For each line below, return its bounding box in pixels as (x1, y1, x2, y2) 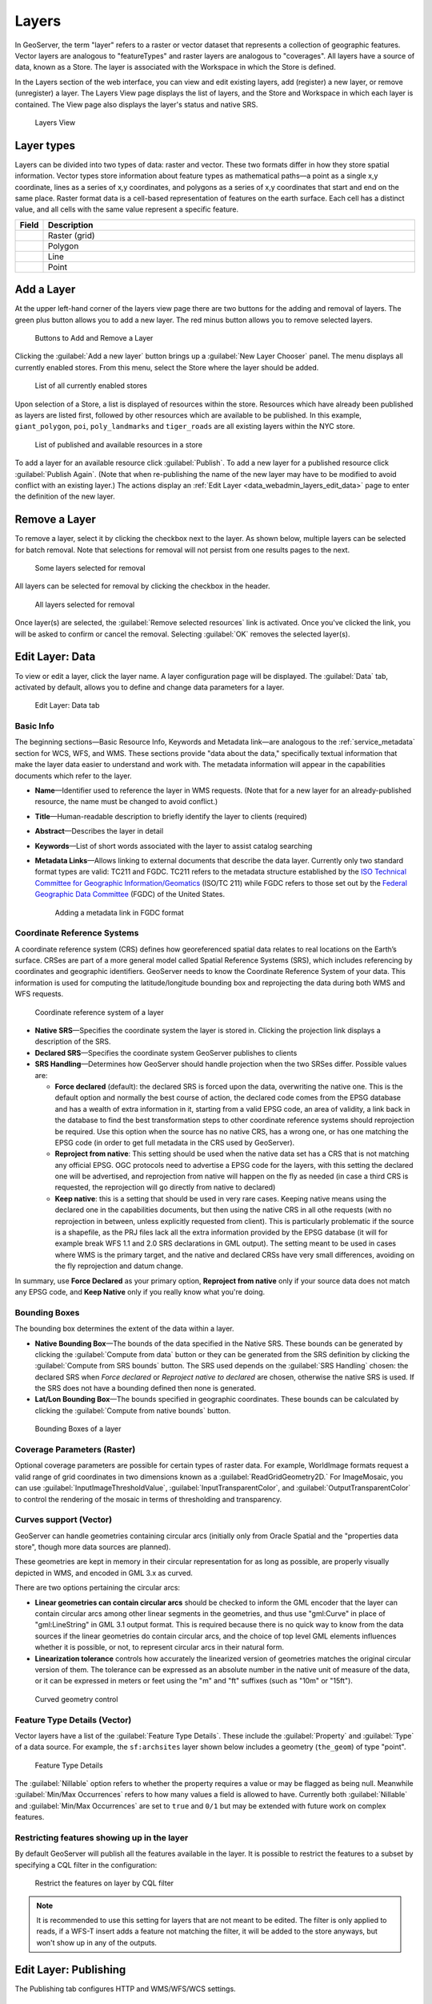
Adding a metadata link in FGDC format (54, 907, 184, 917)
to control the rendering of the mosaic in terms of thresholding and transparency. (14, 1494, 282, 1504)
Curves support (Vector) (14, 1514, 112, 1525)
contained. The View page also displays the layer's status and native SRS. (14, 99, 258, 109)
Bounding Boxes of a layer (34, 1424, 122, 1434)
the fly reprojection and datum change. (54, 1261, 184, 1271)
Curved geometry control (34, 1694, 118, 1703)
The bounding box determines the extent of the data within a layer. (14, 1323, 234, 1334)
